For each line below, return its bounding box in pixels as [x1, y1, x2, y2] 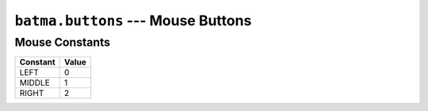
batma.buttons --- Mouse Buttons [14, 12, 252, 29]
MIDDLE [19, 77, 51, 88]
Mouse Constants [14, 35, 111, 50]
